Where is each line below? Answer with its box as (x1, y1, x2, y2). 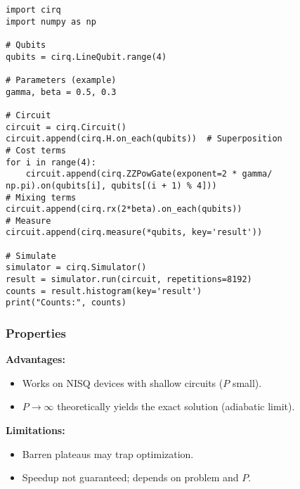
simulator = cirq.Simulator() (6, 262, 147, 273)
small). (232, 375, 262, 390)
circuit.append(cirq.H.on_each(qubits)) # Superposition (6, 134, 282, 144)
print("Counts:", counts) (6, 298, 126, 308)
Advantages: (6, 352, 65, 367)
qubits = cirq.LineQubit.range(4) (6, 51, 167, 62)
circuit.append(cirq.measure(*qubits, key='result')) (6, 227, 263, 238)
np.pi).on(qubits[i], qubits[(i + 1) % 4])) (6, 180, 217, 191)
